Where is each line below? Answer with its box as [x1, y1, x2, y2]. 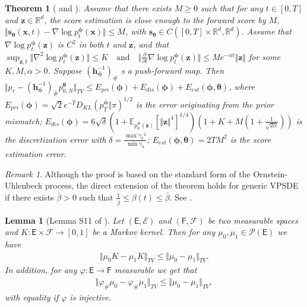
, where [229, 80, 255, 92]
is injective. [69, 290, 112, 303]
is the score [230, 133, 271, 145]
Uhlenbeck [5, 179, 43, 192]
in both [78, 38, 104, 51]
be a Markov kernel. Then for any [92, 225, 216, 238]
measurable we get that [115, 264, 197, 276]
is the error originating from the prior [135, 98, 274, 110]
